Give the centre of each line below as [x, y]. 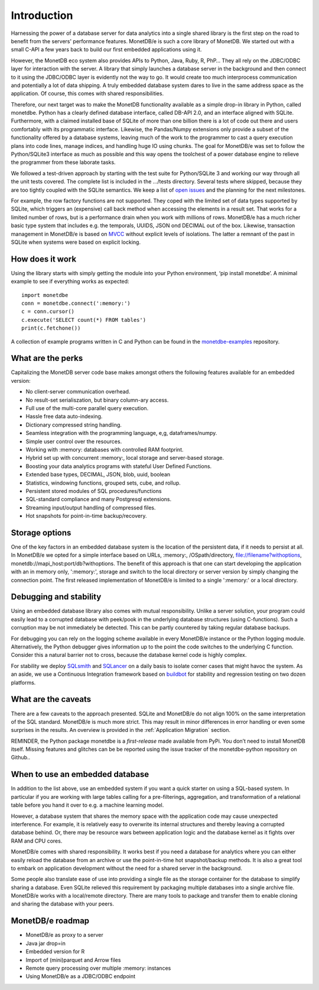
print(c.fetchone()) [51, 328]
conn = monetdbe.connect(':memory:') [76, 303]
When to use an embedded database [80, 774]
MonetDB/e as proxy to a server [64, 935]
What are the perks [47, 358]
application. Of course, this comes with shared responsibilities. [87, 93]
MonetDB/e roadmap [50, 921]
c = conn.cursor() [48, 312]
